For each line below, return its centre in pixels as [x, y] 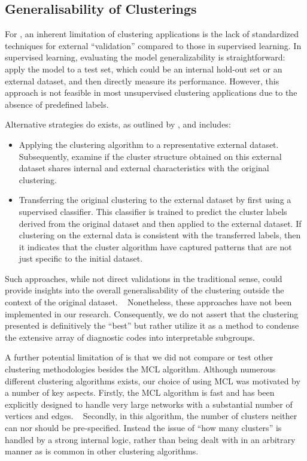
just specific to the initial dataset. [81, 258]
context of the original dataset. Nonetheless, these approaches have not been [148, 302]
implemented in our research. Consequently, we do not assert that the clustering [152, 313]
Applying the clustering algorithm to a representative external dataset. [149, 144]
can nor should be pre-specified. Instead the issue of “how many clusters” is [143, 428]
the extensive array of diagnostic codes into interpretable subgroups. [130, 337]
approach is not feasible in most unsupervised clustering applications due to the [151, 92]
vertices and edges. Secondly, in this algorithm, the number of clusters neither [151, 416]
